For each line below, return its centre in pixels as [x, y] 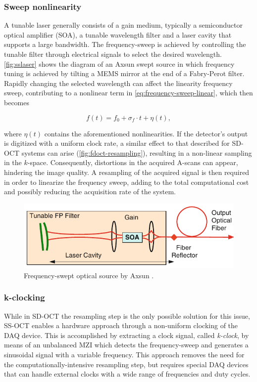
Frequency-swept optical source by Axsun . [89, 275]
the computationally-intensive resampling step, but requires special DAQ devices [126, 364]
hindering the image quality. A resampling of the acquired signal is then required [127, 172]
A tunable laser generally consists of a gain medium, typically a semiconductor [123, 25]
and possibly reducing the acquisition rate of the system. [90, 191]
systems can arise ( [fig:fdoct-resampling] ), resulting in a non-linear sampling [137, 152]
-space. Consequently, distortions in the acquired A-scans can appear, [133, 162]
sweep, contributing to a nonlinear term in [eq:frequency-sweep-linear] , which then [128, 93]
